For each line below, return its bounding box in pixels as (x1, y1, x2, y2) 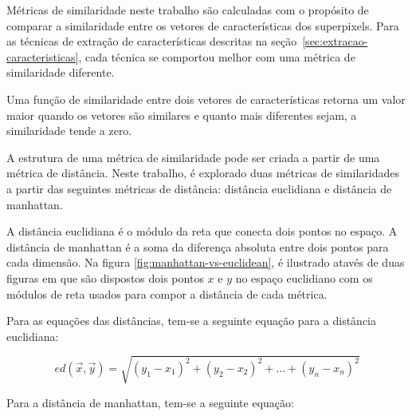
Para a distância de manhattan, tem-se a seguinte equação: (6, 394, 294, 410)
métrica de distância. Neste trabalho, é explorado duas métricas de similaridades (6, 164, 399, 181)
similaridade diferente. (6, 64, 115, 81)
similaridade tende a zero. (6, 122, 132, 139)
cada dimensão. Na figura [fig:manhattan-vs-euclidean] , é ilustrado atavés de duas (6, 254, 405, 271)
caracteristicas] (6, 48, 79, 65)
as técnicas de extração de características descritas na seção (6, 33, 297, 50)
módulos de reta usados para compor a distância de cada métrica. (6, 285, 328, 302)
